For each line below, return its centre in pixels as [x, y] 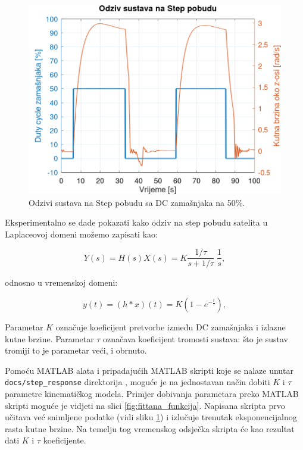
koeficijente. [65, 440]
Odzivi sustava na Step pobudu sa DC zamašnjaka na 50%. [137, 202]
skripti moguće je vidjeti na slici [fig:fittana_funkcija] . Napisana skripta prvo [145, 405]
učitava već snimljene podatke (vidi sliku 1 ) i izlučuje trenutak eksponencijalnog [151, 417]
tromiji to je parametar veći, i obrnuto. [76, 350]
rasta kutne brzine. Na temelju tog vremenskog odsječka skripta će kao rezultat [150, 428]
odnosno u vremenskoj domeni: [61, 282]
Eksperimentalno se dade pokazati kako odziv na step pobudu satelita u [136, 222]
